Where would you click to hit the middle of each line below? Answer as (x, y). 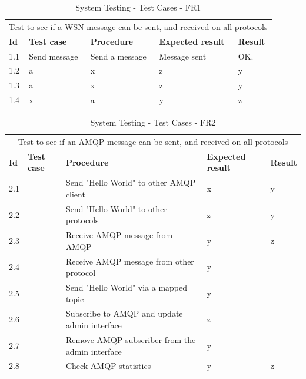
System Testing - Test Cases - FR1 (138, 7)
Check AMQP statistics (108, 366)
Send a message (118, 56)
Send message (54, 56)
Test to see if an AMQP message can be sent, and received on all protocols (153, 141)
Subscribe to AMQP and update (124, 313)
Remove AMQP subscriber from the (131, 339)
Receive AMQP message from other (130, 261)
